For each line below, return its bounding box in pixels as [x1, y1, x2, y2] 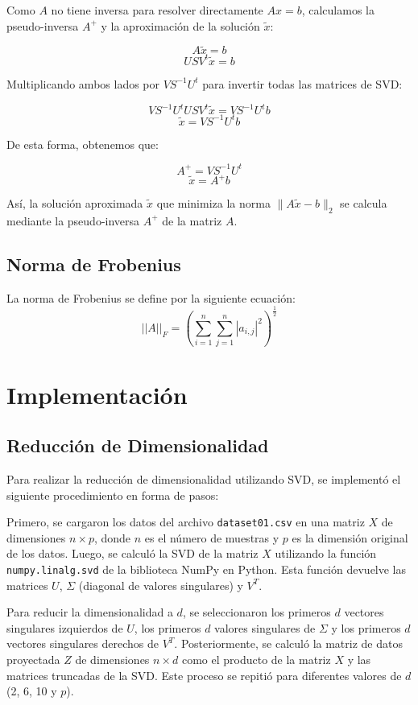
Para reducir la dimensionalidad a [6, 604, 173, 620]
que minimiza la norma [156, 195, 271, 212]
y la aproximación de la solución [101, 17, 260, 34]
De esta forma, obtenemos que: [6, 135, 159, 152]
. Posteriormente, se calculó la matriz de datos [174, 635, 403, 652]
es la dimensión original [292, 529, 408, 546]
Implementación [6, 377, 188, 410]
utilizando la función [275, 545, 377, 562]
